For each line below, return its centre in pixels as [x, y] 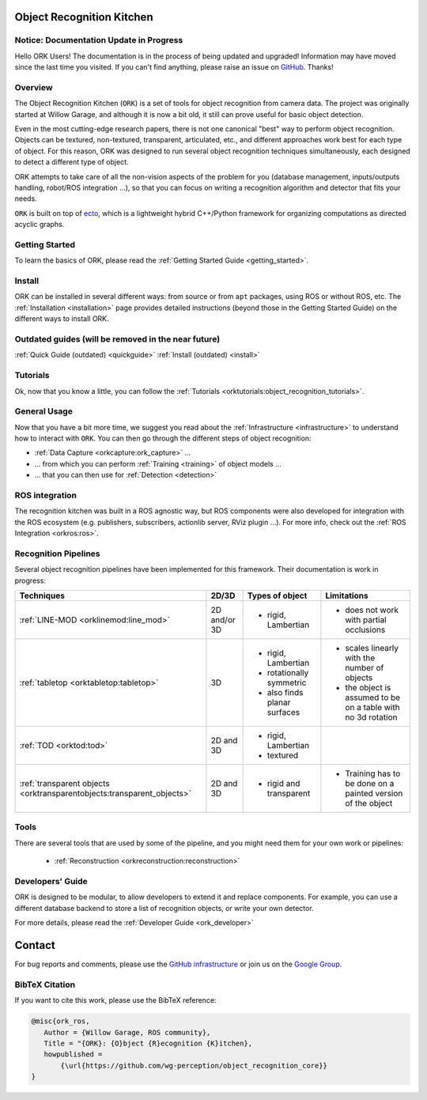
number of [365, 668]
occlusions [365, 630]
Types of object [277, 595]
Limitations [347, 595]
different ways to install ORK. [62, 319]
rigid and [283, 784]
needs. [26, 198]
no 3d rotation [371, 717]
